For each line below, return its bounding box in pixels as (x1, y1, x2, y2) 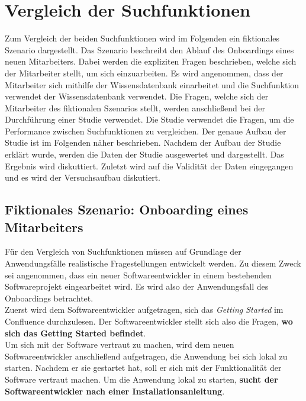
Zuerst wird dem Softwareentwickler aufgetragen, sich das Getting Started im (5, 303, 284, 316)
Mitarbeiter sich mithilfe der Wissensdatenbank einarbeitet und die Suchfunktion (5, 78, 299, 91)
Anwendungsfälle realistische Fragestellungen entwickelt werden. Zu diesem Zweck (5, 257, 301, 270)
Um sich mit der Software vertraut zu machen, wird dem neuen (5, 338, 234, 351)
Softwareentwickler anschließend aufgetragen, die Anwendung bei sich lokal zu (5, 349, 288, 362)
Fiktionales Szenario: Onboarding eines (5, 200, 249, 219)
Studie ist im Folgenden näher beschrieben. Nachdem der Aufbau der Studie (5, 136, 281, 149)
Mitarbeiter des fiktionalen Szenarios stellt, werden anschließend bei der (5, 101, 265, 114)
